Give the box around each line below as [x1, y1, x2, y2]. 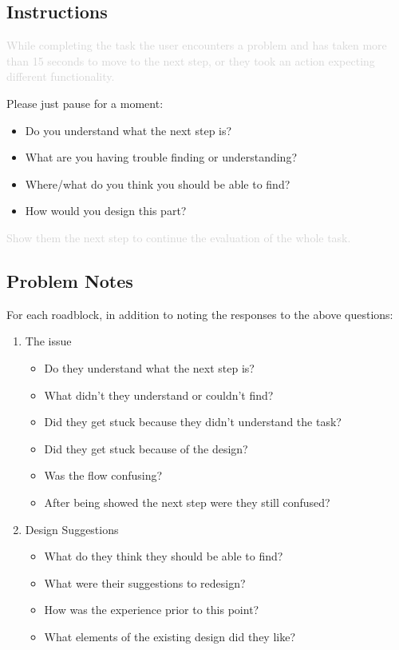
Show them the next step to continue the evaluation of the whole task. [6, 229, 351, 245]
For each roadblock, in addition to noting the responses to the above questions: [6, 305, 393, 322]
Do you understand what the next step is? [25, 122, 232, 138]
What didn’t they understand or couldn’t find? [44, 386, 274, 403]
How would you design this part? [25, 202, 187, 219]
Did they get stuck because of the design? [44, 440, 248, 457]
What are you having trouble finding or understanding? [25, 149, 297, 165]
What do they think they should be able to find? [44, 548, 283, 564]
